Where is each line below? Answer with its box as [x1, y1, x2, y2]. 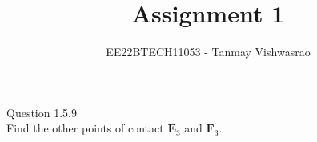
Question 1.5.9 [6, 103, 77, 120]
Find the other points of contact [6, 120, 164, 136]
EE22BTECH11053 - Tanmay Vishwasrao [106, 43, 311, 60]
